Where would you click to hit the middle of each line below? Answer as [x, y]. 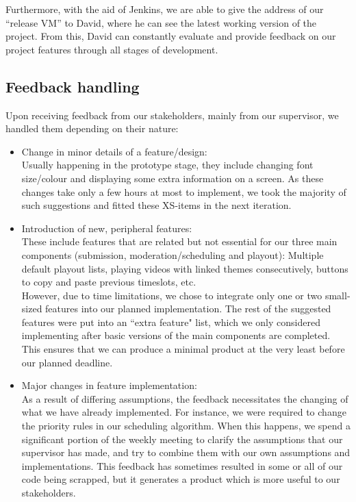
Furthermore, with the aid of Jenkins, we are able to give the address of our [165, 9]
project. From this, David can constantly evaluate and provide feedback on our [171, 36]
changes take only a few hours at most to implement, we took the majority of [184, 191]
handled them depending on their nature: [92, 128]
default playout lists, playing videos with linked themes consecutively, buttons [185, 268]
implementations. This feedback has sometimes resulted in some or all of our [182, 465]
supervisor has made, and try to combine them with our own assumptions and [186, 452]
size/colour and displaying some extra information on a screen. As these [173, 178]
